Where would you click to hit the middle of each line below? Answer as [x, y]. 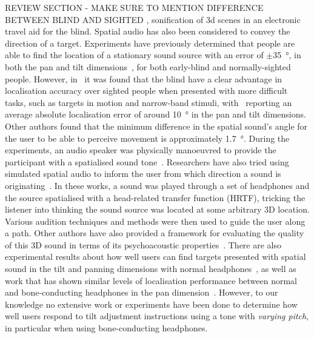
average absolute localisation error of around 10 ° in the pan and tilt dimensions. [155, 114]
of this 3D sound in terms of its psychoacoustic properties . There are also [143, 244]
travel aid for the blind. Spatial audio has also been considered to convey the [148, 31]
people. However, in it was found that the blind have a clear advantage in [144, 78]
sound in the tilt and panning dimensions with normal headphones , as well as [151, 269]
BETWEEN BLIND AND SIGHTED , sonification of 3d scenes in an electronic [153, 19]
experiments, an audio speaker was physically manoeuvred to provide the [141, 150]
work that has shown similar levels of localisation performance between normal [151, 280]
